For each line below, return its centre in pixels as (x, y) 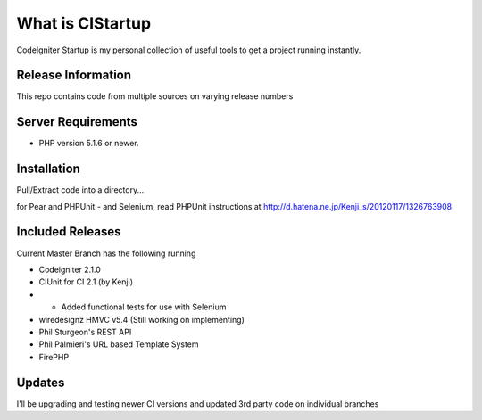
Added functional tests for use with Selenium (144, 307)
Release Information (74, 75)
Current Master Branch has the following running (106, 253)
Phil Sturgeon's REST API (85, 332)
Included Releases (69, 232)
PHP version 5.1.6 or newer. (89, 144)
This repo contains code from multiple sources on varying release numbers (155, 96)
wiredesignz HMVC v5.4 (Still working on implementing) (142, 319)
